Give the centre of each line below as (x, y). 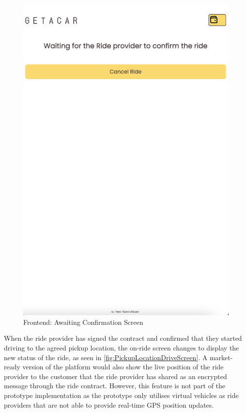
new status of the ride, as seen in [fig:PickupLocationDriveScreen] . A (106, 357)
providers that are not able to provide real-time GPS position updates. (109, 405)
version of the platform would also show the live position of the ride (123, 367)
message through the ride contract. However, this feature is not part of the (115, 386)
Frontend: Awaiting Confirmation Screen (83, 322)
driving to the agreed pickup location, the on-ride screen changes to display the (122, 348)
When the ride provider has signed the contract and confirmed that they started (123, 338)
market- (221, 357)
